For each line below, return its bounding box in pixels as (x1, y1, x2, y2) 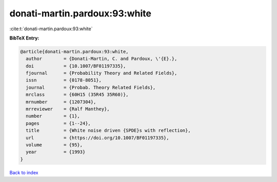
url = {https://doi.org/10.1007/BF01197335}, (26, 135, 169, 140)
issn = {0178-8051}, (26, 77, 102, 83)
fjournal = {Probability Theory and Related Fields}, (26, 70, 177, 76)
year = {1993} (26, 149, 86, 155)
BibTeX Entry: (9, 35, 39, 41)
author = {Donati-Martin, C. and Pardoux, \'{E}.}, (26, 56, 177, 62)
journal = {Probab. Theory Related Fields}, (26, 85, 156, 90)
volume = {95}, (26, 142, 83, 148)
